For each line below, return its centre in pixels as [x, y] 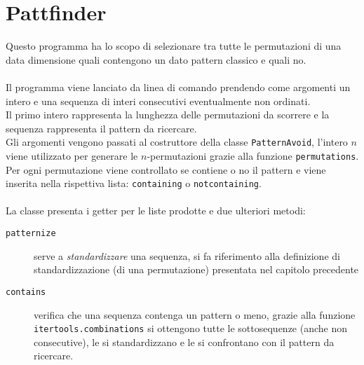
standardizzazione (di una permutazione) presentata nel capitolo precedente [196, 269]
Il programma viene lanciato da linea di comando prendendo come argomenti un [178, 87]
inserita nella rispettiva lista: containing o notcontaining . [134, 183]
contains [26, 292]
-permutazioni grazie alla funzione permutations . [253, 155]
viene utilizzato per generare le [72, 155]
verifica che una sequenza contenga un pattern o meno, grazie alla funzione [195, 314]
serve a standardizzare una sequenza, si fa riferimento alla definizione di [187, 255]
